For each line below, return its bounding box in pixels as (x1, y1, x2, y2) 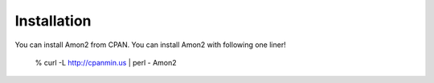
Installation (14, 12, 92, 30)
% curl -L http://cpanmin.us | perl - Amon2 (35, 57, 177, 67)
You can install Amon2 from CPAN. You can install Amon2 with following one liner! (14, 40, 286, 49)
